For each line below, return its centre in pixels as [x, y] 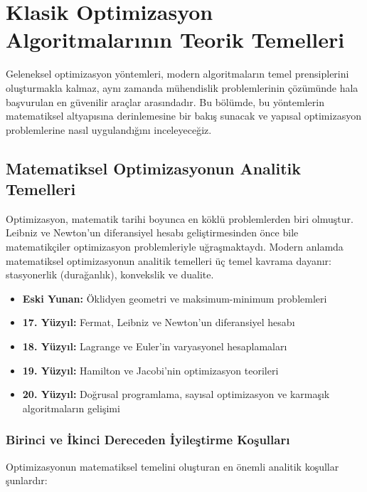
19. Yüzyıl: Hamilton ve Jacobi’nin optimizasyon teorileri [150, 370]
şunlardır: [27, 480]
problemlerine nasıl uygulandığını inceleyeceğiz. [109, 129]
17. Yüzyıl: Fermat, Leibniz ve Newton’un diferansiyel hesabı [159, 322]
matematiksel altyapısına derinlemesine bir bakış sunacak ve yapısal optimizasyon [183, 116]
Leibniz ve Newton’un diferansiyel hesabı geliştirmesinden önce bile [152, 232]
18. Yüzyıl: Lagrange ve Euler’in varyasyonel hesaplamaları [155, 346]
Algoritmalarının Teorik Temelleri [175, 40]
